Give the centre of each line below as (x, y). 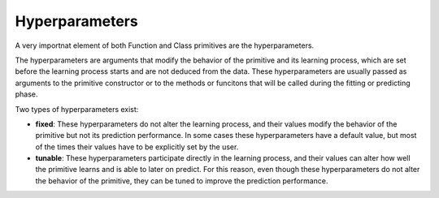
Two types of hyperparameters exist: (77, 109)
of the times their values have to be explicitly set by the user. (137, 147)
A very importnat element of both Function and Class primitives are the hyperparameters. (165, 45)
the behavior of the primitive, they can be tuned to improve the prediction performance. (182, 181)
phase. (26, 94)
